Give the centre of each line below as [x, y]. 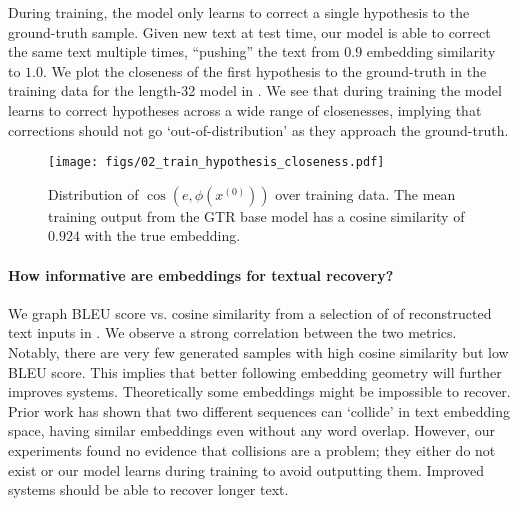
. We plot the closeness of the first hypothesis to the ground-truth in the [265, 70]
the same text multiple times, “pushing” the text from [174, 51]
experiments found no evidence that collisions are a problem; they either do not [252, 449]
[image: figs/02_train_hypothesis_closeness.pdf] [216, 162]
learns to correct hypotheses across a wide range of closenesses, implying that [245, 109]
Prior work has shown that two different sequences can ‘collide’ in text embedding [259, 410]
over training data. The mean [365, 193]
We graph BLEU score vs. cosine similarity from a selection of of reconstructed [250, 312]
